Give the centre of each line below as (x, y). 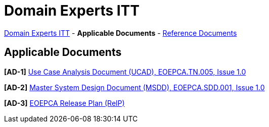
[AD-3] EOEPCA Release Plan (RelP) (64, 103)
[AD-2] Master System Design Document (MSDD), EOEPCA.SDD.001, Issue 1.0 (134, 87)
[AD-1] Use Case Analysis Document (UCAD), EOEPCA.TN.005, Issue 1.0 (125, 72)
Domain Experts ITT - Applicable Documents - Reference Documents (121, 33)
